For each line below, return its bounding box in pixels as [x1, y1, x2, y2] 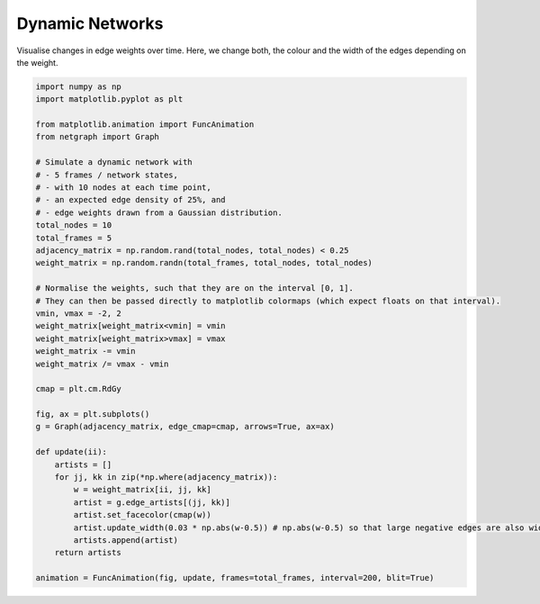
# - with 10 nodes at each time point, [35, 183, 211, 193]
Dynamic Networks [16, 14, 164, 33]
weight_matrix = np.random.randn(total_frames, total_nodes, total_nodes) [35, 257, 373, 268]
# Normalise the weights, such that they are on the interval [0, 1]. [35, 284, 355, 293]
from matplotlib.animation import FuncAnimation [35, 120, 255, 130]
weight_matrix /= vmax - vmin [35, 358, 169, 369]
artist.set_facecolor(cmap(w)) [73, 509, 211, 520]
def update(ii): [35, 446, 108, 457]
